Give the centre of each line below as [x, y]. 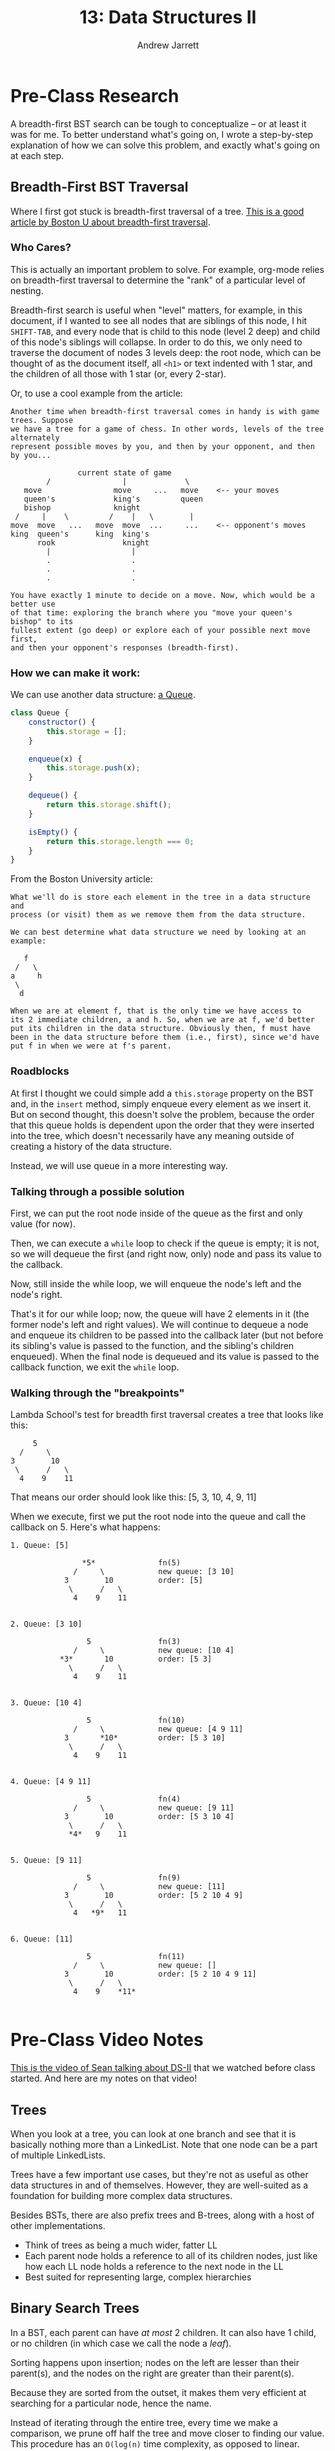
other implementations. [58, 2225]
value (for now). [43, 1223]
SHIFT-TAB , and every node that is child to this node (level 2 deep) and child [165, 331]
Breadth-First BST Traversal [99, 187]
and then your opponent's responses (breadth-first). [125, 647]
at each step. [37, 155]
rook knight [93, 542]
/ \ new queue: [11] [149, 1887]
